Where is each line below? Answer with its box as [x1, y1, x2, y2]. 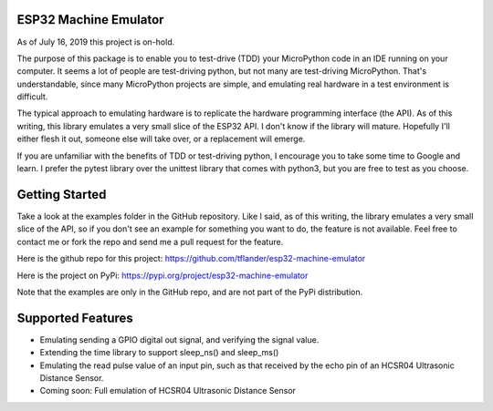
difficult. [16, 91, 48, 102]
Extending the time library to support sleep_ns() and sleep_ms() [39, 347, 279, 358]
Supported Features [16, 310, 134, 325]
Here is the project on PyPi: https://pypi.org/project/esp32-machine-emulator [16, 270, 309, 281]
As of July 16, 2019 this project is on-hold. [16, 36, 175, 47]
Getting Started [16, 187, 107, 202]
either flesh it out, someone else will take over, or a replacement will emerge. [16, 133, 306, 145]
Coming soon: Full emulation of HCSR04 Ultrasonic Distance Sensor [39, 385, 297, 396]
